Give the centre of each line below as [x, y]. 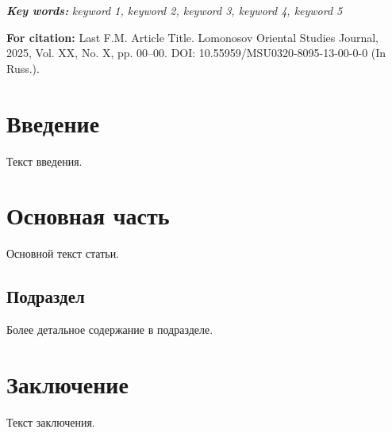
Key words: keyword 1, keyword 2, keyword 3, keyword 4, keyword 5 [175, 10]
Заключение [67, 383]
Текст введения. [44, 161]
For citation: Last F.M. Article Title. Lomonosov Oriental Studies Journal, [192, 37]
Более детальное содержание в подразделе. [110, 330]
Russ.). [23, 68]
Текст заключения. [51, 422]
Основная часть [88, 215]
